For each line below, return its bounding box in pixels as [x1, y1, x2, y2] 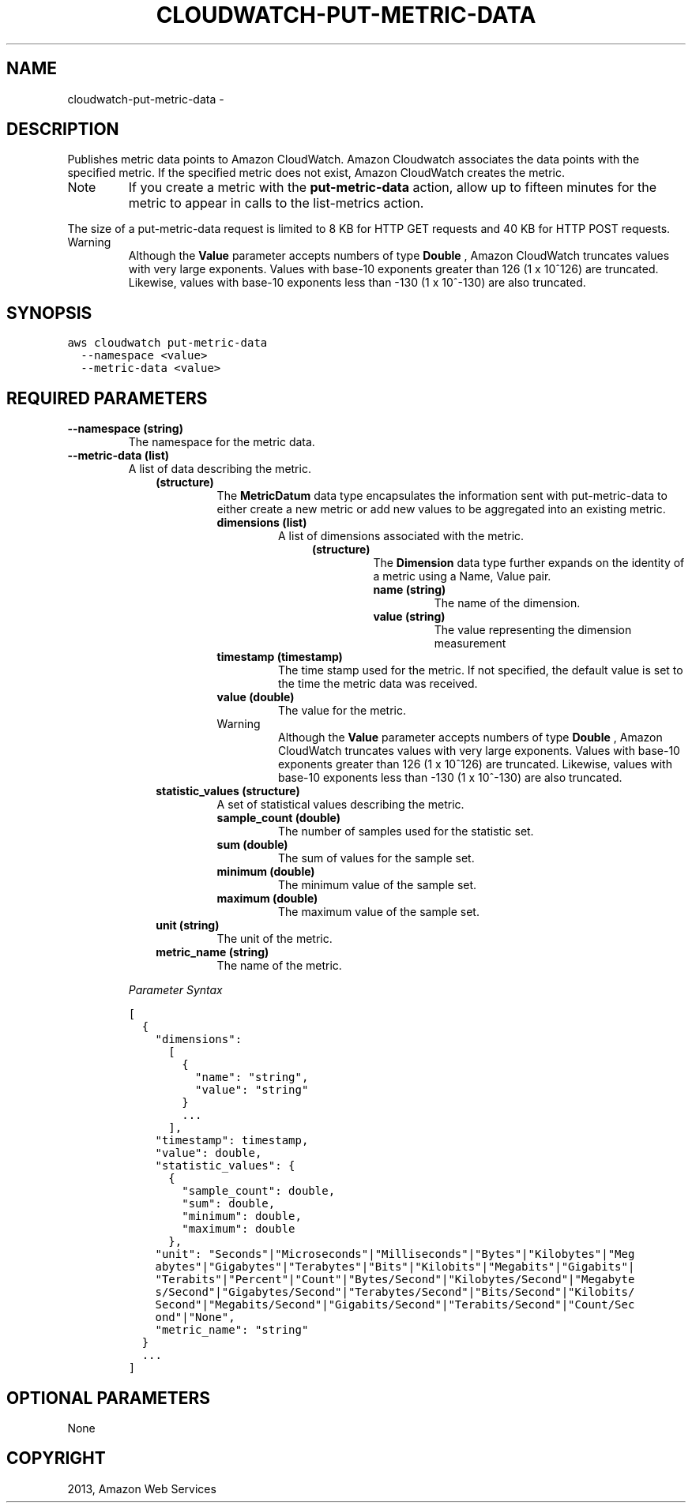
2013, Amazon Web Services [67, 1481, 216, 1496]
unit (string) [156, 918, 220, 933]
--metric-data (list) [67, 449, 170, 463]
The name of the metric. [216, 959, 342, 973]
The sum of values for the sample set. [278, 851, 475, 865]
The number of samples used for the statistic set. [278, 824, 534, 839]
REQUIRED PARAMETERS [6, 388, 208, 408]
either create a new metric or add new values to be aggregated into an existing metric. [216, 502, 666, 516]
